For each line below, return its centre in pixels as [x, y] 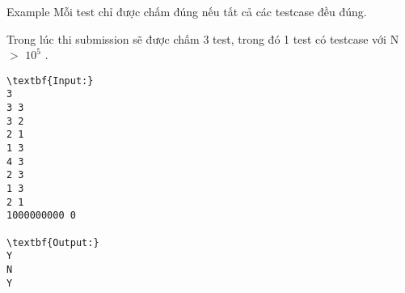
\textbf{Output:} [53, 242]
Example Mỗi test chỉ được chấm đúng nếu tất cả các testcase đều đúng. [187, 11]
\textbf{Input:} [50, 81]
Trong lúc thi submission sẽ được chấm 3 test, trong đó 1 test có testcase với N [203, 38]
